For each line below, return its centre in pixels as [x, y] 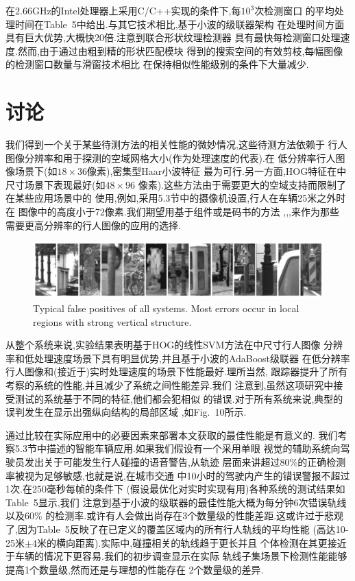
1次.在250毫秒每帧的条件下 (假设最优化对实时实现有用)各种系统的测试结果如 [175, 489]
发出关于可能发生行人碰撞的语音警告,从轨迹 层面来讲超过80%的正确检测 [185, 462]
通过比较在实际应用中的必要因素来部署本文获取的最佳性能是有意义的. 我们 [172, 435]
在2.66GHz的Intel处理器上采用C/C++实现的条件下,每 [123, 10]
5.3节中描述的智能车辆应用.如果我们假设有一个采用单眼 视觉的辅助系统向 [177, 448]
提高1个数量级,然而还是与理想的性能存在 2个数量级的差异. [135, 569]
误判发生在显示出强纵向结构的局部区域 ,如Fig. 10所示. [126, 412]
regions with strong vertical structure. [112, 321]
